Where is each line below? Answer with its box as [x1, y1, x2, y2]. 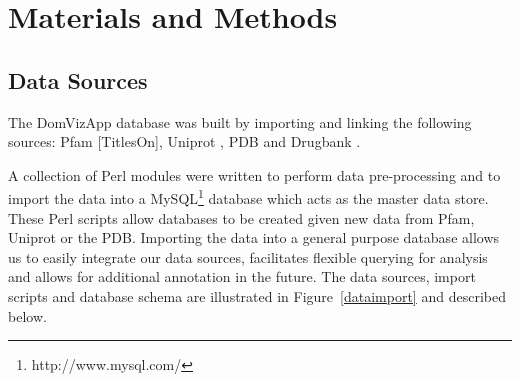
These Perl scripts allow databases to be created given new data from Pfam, [8, 207, 475, 228]
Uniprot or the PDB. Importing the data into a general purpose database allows [8, 227, 500, 248]
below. [8, 305, 47, 326]
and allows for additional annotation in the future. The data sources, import [8, 266, 476, 287]
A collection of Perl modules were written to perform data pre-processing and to [8, 164, 501, 185]
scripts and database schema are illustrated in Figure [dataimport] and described [8, 285, 506, 306]
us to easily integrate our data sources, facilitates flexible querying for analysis [8, 246, 488, 267]
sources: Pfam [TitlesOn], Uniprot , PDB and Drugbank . [8, 131, 361, 152]
